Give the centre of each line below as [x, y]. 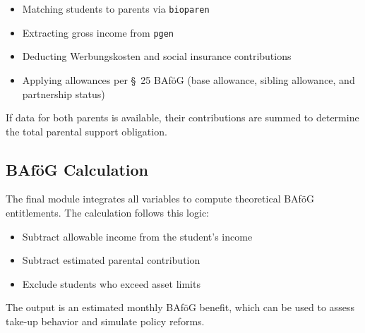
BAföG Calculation [77, 169]
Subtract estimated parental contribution [111, 260]
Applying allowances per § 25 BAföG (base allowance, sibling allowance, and [189, 79]
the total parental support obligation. [86, 131]
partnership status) [64, 93]
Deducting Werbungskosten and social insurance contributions [157, 56]
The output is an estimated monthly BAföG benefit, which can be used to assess [180, 307]
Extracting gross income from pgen [98, 32]
